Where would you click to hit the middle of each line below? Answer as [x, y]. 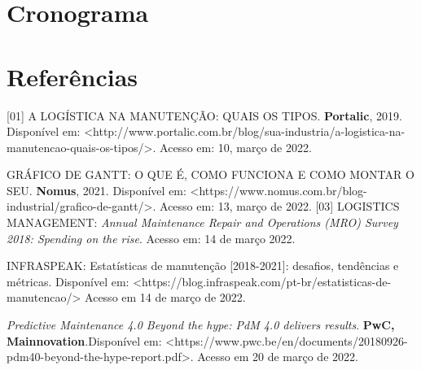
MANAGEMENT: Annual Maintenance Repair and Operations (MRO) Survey [202, 222]
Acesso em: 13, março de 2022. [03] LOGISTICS [280, 206]
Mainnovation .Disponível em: [84, 340]
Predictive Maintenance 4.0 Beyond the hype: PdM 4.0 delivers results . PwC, [201, 325]
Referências [72, 76]
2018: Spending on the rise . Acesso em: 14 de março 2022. [151, 238]
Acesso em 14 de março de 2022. [165, 297]
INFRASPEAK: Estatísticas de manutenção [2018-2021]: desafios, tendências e [203, 266]
